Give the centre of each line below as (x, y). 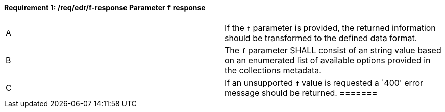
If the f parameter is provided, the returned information (330, 28)
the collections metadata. (273, 70)
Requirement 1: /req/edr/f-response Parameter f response (105, 7)
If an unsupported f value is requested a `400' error (324, 82)
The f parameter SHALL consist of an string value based (333, 50)
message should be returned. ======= (301, 92)
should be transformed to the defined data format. (321, 38)
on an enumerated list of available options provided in (328, 60)
